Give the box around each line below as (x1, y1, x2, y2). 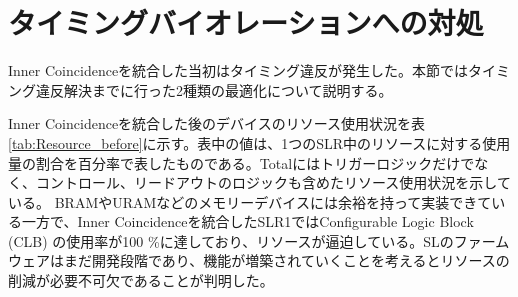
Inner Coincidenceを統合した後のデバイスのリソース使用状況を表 (8, 113, 425, 134)
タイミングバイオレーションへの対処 (8, 2, 484, 43)
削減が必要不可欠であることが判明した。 (8, 270, 274, 291)
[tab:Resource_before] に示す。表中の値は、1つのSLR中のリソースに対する (8, 132, 483, 153)
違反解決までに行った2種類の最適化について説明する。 (35, 79, 393, 100)
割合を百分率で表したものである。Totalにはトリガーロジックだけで (35, 152, 475, 173)
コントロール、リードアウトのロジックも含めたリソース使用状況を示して (35, 172, 511, 193)
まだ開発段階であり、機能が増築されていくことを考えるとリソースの (63, 250, 510, 271)
